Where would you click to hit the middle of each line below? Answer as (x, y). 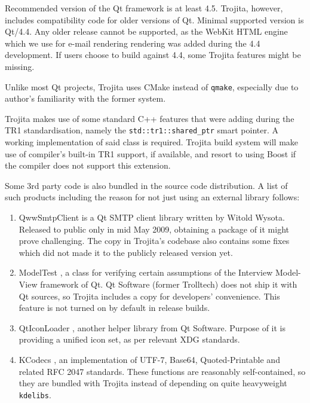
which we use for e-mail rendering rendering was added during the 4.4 (133, 43)
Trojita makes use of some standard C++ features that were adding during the (150, 118)
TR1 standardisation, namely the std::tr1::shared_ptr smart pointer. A (142, 130)
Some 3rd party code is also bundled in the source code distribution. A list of (146, 185)
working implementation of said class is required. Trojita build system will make (152, 142)
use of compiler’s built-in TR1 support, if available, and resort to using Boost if (151, 153)
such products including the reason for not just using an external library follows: (152, 197)
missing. (20, 66)
